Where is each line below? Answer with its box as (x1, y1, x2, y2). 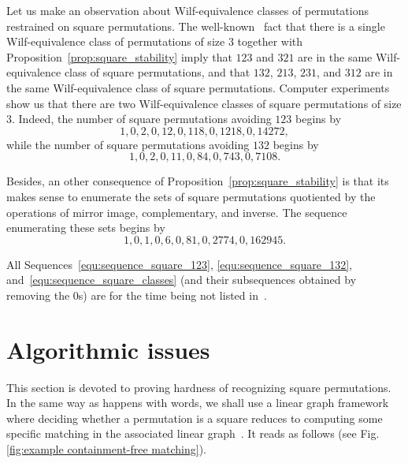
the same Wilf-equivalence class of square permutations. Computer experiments (6, 79, 390, 95)
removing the (6, 286, 70, 303)
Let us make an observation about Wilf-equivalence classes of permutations (6, 2, 369, 18)
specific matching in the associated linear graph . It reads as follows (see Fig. (6, 425, 380, 442)
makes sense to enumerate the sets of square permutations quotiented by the (6, 188, 376, 204)
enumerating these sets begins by (6, 219, 165, 236)
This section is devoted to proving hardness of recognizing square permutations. (6, 379, 391, 395)
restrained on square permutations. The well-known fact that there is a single (6, 17, 385, 34)
